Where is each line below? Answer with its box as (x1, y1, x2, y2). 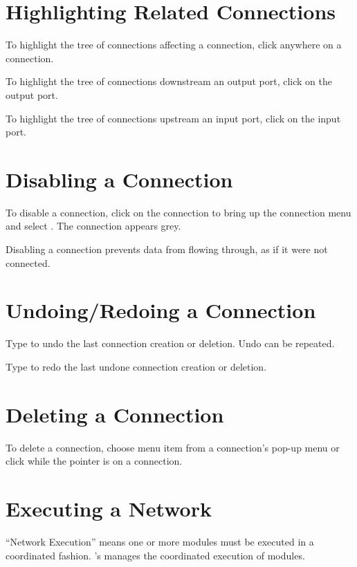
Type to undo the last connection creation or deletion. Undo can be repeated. (6, 336, 335, 351)
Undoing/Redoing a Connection (6, 296, 316, 324)
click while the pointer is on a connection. (6, 454, 183, 468)
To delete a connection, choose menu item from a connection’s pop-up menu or (6, 440, 340, 454)
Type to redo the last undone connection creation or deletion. (6, 359, 267, 373)
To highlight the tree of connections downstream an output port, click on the (6, 74, 333, 89)
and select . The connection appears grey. (6, 219, 181, 233)
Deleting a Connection (6, 400, 224, 428)
